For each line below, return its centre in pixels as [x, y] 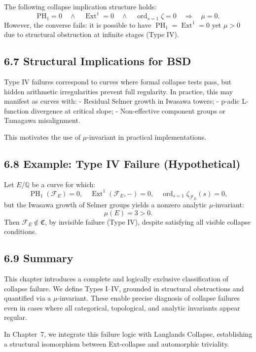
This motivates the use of [42, 137]
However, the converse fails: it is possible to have [78, 24]
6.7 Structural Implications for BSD [98, 61]
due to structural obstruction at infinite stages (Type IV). [91, 34]
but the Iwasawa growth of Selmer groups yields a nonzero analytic [106, 204]
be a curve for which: [64, 184]
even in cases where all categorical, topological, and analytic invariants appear [122, 307]
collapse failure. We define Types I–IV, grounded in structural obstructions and [124, 288]
